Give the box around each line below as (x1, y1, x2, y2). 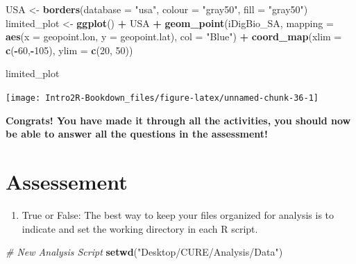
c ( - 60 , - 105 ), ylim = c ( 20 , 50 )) (6, 42, 133, 57)
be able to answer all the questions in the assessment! (6, 126, 268, 141)
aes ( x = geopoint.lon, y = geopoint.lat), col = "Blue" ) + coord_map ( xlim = (6, 29, 342, 44)
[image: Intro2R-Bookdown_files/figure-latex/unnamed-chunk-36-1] (6, 92, 319, 103)
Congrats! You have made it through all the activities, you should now (6, 113, 351, 127)
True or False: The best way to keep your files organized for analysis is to (22, 207, 334, 222)
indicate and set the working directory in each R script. (22, 221, 258, 236)
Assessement (6, 167, 128, 195)
